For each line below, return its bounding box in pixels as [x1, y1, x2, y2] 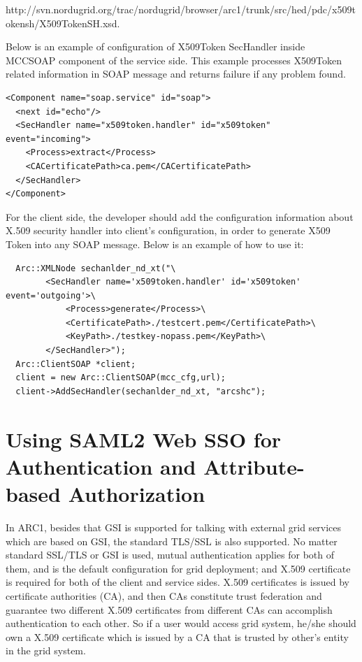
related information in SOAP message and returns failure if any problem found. [6, 66, 346, 81]
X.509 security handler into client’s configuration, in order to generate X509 [6, 223, 331, 238]
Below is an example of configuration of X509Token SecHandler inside [6, 39, 305, 54]
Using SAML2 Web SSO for [6, 424, 282, 453]
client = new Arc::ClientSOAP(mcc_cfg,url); [15, 373, 226, 383]
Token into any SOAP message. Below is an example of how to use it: [6, 236, 304, 251]
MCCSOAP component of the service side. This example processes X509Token [6, 52, 342, 67]
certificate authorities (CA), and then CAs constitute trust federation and [6, 588, 322, 603]
